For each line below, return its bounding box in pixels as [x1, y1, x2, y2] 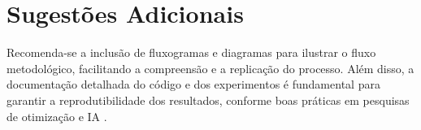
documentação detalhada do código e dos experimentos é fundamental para [7, 76, 380, 93]
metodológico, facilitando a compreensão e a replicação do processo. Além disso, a [7, 59, 414, 76]
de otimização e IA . [7, 107, 107, 124]
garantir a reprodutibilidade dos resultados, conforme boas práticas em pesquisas [7, 91, 410, 108]
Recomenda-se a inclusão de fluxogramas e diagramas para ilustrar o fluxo [7, 44, 376, 61]
